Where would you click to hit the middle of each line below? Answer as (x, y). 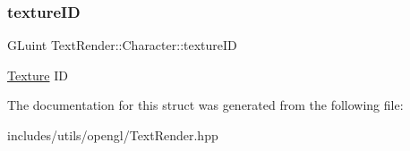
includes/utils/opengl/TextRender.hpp (113, 135)
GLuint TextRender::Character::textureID (122, 45)
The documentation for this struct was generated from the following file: (205, 105)
